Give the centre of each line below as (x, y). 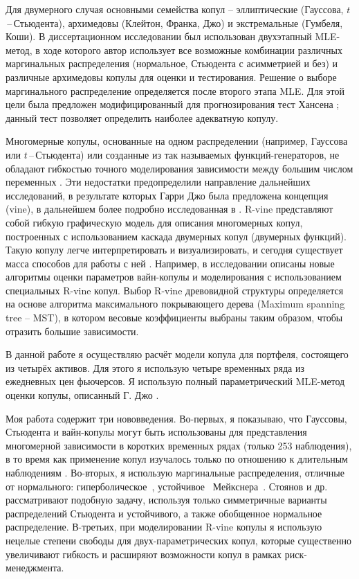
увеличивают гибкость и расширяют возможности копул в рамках (144, 554)
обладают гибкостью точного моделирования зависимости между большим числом (179, 168)
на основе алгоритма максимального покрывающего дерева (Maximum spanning (175, 304)
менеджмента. (35, 568)
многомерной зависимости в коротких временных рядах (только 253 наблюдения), (179, 445)
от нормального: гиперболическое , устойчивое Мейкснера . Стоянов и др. (167, 486)
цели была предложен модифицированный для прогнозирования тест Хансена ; (173, 104)
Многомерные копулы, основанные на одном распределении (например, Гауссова (177, 141)
